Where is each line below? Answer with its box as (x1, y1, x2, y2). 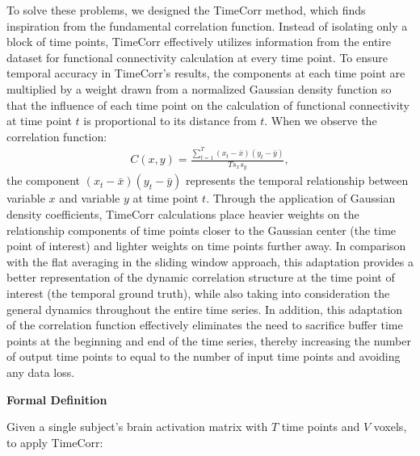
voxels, (373, 418, 407, 435)
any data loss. (6, 363, 75, 380)
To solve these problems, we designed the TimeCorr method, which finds (6, 2, 366, 18)
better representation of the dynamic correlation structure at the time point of (6, 269, 395, 286)
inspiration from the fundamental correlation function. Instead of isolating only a (6, 17, 408, 34)
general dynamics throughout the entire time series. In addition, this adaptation (6, 300, 403, 317)
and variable (59, 190, 120, 207)
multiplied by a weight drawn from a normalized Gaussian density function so (6, 80, 392, 97)
